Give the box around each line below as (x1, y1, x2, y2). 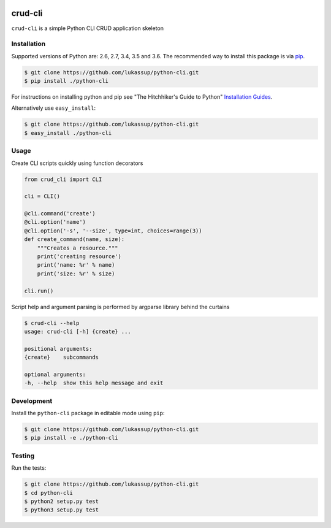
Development (11, 396, 53, 405)
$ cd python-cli (24, 489, 74, 496)
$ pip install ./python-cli (24, 77, 108, 85)
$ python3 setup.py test (24, 507, 99, 513)
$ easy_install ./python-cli (24, 129, 112, 136)
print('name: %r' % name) (37, 261, 115, 269)
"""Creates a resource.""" (37, 244, 119, 251)
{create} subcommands (24, 354, 99, 361)
